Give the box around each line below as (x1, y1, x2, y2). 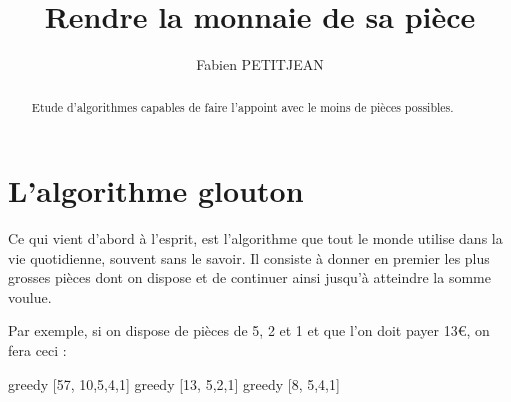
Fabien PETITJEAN (196, 54, 324, 75)
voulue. (8, 286, 52, 307)
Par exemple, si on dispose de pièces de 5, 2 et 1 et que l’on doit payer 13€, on (8, 320, 490, 341)
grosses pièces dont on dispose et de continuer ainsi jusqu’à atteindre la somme (8, 267, 491, 288)
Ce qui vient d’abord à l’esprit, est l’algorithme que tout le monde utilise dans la (8, 228, 503, 249)
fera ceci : (8, 340, 67, 361)
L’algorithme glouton (8, 170, 304, 211)
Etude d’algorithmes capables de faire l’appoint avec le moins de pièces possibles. (31, 98, 454, 115)
